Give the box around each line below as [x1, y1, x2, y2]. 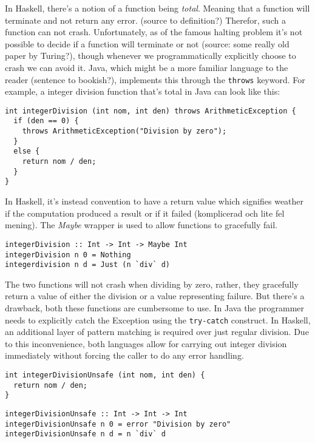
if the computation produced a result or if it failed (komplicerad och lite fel [5, 206, 285, 219]
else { [13, 147, 40, 156]
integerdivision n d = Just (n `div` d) [5, 260, 171, 269]
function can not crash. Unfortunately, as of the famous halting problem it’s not [5, 25, 303, 38]
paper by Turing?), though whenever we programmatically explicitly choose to [5, 49, 296, 62]
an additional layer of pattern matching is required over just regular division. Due [5, 325, 309, 338]
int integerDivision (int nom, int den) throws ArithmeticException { [5, 106, 296, 115]
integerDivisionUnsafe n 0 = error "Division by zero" [5, 419, 231, 428]
